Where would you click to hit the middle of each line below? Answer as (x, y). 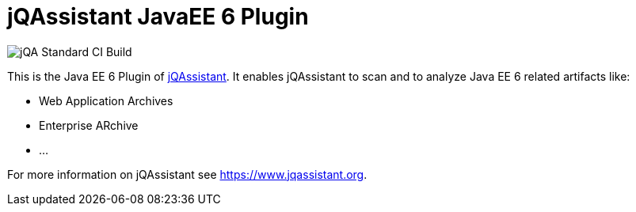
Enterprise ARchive (89, 125)
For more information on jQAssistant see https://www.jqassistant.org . (187, 174)
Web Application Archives (106, 100)
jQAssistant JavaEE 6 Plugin (158, 17)
